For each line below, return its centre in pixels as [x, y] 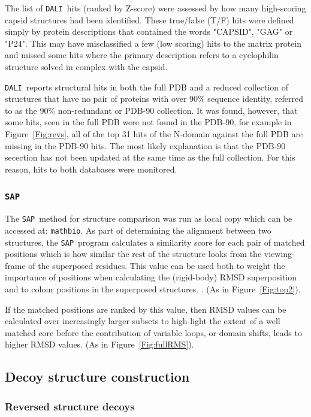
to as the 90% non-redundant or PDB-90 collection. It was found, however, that [151, 110]
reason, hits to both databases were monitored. [91, 169]
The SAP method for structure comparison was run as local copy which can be [149, 218]
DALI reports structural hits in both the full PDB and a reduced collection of [147, 87]
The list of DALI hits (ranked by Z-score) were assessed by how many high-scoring [155, 8]
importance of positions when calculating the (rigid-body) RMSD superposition [151, 277]
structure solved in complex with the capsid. [86, 67]
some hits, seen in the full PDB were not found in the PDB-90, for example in [148, 122]
